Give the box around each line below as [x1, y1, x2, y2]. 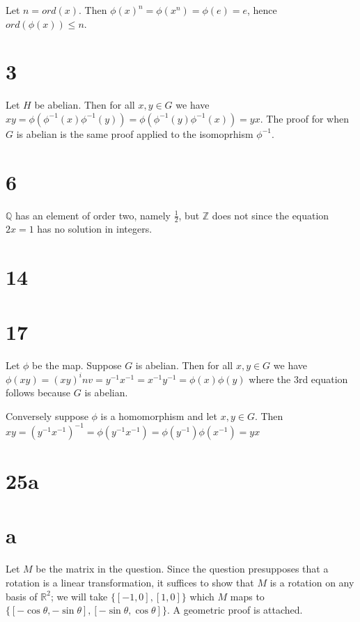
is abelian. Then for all [135, 357, 233, 372]
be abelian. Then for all [34, 98, 135, 112]
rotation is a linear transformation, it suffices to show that [6, 575, 254, 590]
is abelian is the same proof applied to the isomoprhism [16, 126, 253, 141]
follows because [6, 385, 71, 400]
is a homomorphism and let [100, 408, 217, 423]
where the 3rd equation [249, 371, 348, 386]
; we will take [50, 589, 108, 603]
